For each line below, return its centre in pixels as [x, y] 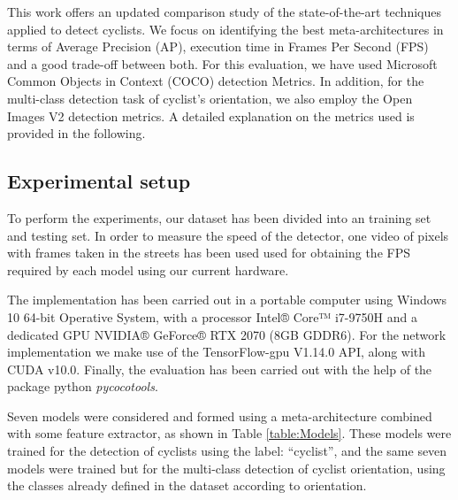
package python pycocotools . [83, 386]
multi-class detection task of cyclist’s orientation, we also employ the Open [210, 98]
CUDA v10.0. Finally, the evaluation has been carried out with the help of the [220, 369]
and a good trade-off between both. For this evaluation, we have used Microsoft [222, 63]
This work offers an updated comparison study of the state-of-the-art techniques [224, 12]
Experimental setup [99, 181]
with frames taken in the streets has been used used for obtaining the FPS [209, 253]
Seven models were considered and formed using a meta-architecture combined [220, 415]
